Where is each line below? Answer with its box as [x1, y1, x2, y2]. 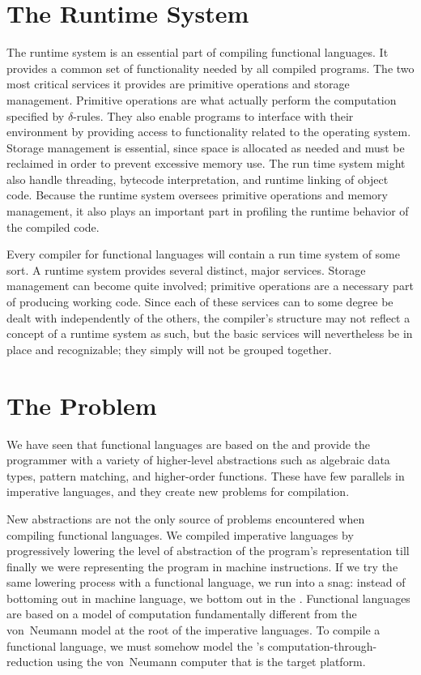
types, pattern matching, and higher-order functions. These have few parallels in [6, 467, 405, 484]
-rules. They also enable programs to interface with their [73, 107, 354, 124]
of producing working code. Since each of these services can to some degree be [6, 293, 393, 310]
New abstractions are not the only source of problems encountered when [6, 510, 365, 527]
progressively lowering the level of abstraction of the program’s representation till [6, 542, 410, 559]
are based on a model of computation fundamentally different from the [6, 605, 357, 622]
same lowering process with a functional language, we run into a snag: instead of [6, 574, 406, 591]
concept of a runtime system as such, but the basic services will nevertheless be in [6, 325, 413, 342]
